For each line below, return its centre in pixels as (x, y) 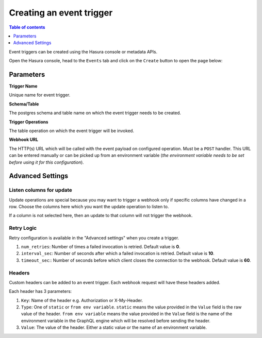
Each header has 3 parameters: (41, 291)
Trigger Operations (29, 122)
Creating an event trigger (61, 13)
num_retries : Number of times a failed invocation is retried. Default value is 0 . (101, 247)
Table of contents (27, 27)
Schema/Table (24, 104)
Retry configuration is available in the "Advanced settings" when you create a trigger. (94, 237)
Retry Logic (23, 228)
